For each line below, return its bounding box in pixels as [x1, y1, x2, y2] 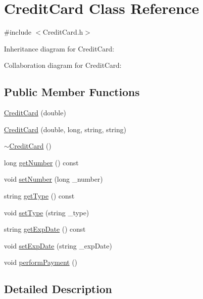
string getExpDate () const [4, 224, 86, 234]
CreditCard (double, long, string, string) [4, 124, 126, 134]
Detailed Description [4, 281, 112, 297]
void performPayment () [4, 257, 78, 267]
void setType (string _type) [4, 207, 89, 217]
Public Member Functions [4, 84, 140, 100]
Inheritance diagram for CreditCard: [4, 43, 114, 53]
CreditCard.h [43, 27, 83, 37]
